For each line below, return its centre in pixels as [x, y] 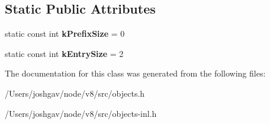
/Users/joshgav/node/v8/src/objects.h [75, 93]
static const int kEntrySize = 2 [64, 53]
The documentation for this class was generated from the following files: [135, 73]
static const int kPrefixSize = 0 [65, 34]
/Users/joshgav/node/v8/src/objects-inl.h [81, 113]
